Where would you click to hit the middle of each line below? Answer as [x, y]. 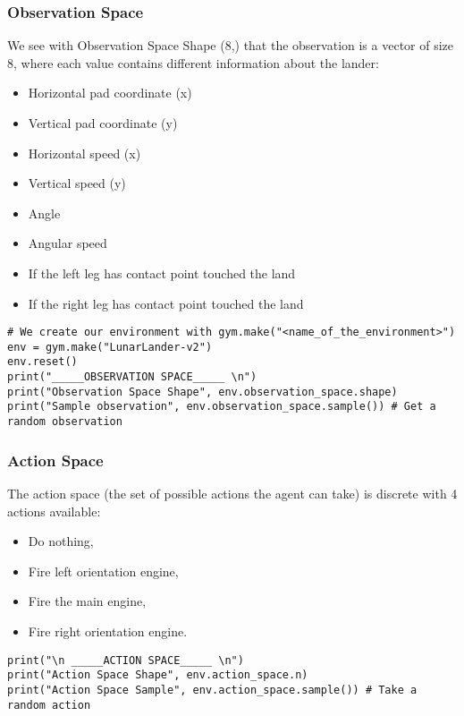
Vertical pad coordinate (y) [103, 123]
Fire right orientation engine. [108, 631]
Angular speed [67, 243]
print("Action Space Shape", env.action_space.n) [158, 675]
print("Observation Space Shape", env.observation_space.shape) [202, 392]
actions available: [54, 511]
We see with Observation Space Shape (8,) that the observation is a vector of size [231, 45]
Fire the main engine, [87, 601]
